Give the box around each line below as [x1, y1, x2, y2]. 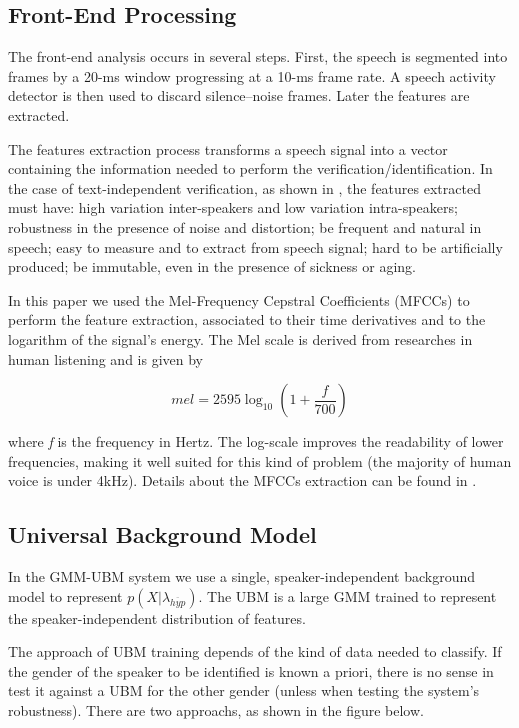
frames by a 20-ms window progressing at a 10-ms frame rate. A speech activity [8, 65, 496, 86]
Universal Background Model [8, 519, 317, 550]
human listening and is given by [8, 348, 204, 369]
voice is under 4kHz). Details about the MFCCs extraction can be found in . [8, 470, 477, 491]
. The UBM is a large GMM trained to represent [198, 585, 497, 606]
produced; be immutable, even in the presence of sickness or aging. [8, 256, 416, 277]
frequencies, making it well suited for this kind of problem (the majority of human [8, 450, 512, 471]
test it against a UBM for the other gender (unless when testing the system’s [8, 680, 480, 701]
